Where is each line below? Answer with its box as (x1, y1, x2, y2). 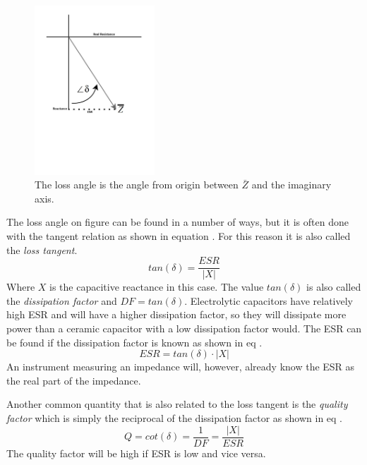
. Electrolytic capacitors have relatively (184, 293, 354, 308)
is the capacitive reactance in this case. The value (49, 279, 264, 294)
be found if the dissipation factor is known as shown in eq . (6, 334, 263, 349)
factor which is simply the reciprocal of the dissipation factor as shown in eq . (6, 411, 343, 425)
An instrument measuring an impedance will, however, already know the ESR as (6, 359, 355, 374)
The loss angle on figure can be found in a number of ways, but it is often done (6, 215, 349, 229)
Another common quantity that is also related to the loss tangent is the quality (6, 397, 348, 411)
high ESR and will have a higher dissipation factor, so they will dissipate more (6, 307, 347, 322)
